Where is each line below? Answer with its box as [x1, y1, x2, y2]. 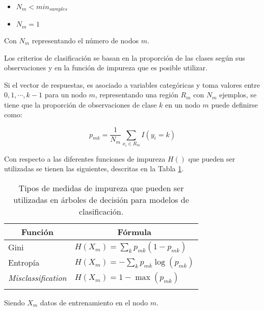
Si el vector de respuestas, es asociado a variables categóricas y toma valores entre [4, 79, 260, 90]
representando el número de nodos [32, 35, 139, 45]
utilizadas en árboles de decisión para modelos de [13, 193, 189, 205]
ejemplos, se [219, 89, 257, 100]
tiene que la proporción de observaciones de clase [4, 99, 157, 110]
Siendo [4, 297, 25, 307]
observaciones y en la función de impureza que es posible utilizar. [4, 62, 208, 73]
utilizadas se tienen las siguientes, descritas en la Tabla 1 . [4, 163, 184, 174]
